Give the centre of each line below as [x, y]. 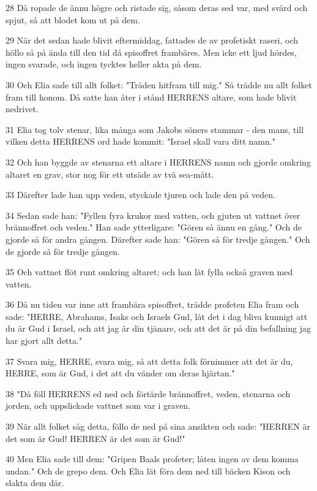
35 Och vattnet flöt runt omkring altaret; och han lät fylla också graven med [149, 272]
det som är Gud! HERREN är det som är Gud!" [95, 438]
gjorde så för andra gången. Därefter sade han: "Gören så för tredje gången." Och [158, 239]
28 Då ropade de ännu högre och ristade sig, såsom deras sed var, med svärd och [157, 7]
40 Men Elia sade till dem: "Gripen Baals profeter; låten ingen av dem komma [152, 459]
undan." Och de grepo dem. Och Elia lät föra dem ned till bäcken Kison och [148, 470]
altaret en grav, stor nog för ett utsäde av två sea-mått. [110, 174]
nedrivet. [22, 109]
